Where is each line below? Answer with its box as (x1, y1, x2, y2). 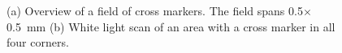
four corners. (6, 34, 69, 51)
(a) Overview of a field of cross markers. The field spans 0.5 (6, 2, 303, 18)
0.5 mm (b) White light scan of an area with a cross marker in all (6, 18, 336, 35)
